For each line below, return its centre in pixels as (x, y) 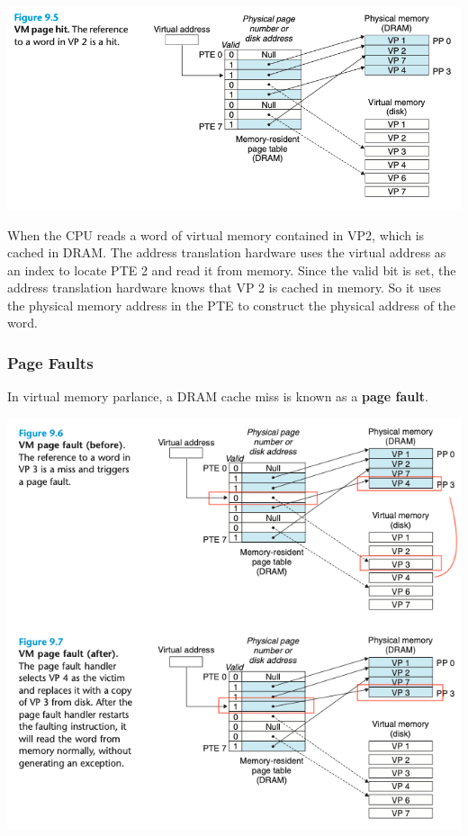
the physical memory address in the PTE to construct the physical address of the (232, 305)
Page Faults (50, 363)
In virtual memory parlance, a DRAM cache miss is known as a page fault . (218, 396)
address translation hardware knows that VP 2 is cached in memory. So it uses (224, 288)
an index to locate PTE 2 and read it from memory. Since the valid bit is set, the (232, 270)
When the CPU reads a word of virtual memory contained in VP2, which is (216, 234)
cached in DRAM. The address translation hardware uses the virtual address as (227, 252)
